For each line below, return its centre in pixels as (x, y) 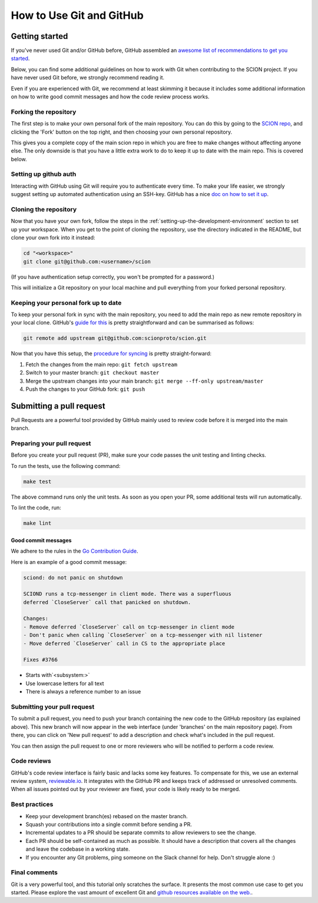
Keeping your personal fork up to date (66, 303)
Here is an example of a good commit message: (69, 562)
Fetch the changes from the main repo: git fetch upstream (102, 364)
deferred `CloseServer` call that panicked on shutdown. (107, 602)
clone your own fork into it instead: (53, 238)
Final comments (34, 872)
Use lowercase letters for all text (65, 683)
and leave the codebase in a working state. (78, 849)
